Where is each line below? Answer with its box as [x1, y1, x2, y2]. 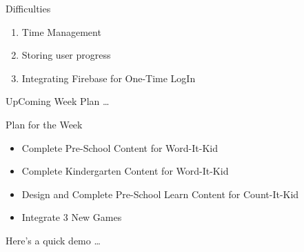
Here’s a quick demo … [6, 233, 101, 247]
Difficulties [6, 1, 51, 15]
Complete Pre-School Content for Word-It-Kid [21, 140, 219, 155]
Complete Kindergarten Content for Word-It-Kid [21, 164, 229, 178]
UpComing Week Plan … [6, 94, 110, 108]
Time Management [21, 24, 101, 39]
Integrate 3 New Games [21, 210, 122, 224]
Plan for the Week [6, 117, 83, 131]
